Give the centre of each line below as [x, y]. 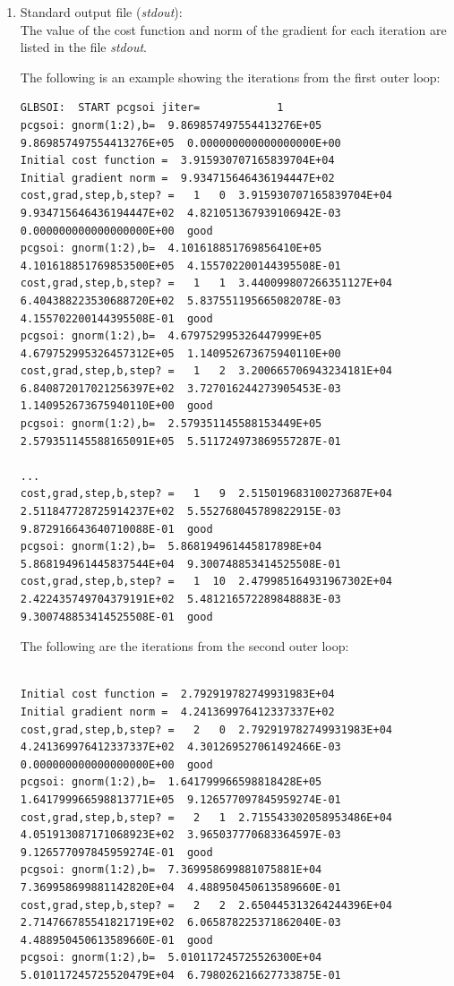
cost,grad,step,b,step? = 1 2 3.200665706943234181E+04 [206, 371]
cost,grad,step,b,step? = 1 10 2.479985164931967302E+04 [206, 582]
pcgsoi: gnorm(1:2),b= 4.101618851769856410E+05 [171, 249]
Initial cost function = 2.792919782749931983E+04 [177, 694]
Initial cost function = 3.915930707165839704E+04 [177, 161]
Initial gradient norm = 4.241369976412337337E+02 [177, 712]
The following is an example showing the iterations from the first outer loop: [230, 77]
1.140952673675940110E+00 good [116, 406]
